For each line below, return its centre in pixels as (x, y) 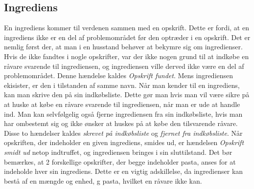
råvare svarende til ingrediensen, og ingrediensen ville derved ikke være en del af (124, 66)
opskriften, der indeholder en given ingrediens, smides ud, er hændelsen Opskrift (124, 142)
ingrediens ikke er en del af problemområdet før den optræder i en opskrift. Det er (127, 37)
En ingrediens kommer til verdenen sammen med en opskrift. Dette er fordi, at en (127, 28)
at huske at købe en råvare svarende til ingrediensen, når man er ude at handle (122, 104)
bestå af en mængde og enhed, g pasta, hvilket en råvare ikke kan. (103, 180)
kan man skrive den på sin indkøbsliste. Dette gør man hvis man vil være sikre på (127, 94)
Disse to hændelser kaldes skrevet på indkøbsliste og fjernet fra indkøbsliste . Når (123, 133)
